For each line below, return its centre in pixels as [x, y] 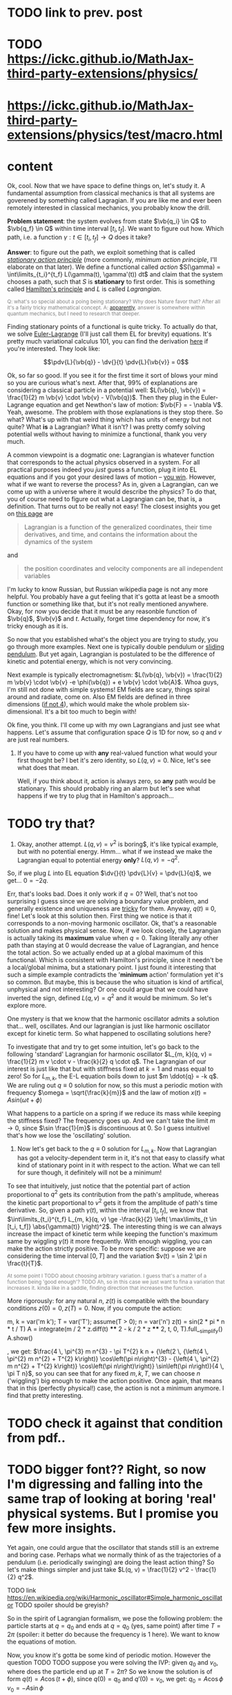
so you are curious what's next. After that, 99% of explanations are [103, 383]
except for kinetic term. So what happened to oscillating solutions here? [109, 1033]
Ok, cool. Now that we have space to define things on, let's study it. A [106, 185]
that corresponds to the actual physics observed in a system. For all [104, 462]
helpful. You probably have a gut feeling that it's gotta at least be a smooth [113, 597]
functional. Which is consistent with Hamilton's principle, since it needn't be [115, 960]
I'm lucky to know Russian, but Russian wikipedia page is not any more [108, 590]
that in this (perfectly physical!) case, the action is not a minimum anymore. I [116, 1388]
